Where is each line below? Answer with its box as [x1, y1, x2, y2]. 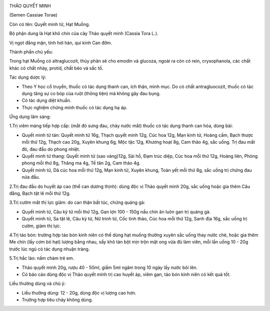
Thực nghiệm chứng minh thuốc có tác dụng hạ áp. [21, 104, 127, 110]
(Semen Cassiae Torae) [9, 12, 57, 18]
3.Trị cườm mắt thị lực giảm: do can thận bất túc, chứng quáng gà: [9, 199, 145, 205]
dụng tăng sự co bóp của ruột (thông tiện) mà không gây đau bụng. [21, 90, 161, 96]
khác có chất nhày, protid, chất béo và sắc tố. [9, 65, 103, 71]
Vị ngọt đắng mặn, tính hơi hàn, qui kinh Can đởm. [9, 40, 112, 46]
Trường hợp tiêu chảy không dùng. [21, 297, 93, 303]
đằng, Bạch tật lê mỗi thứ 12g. [9, 190, 71, 196]
